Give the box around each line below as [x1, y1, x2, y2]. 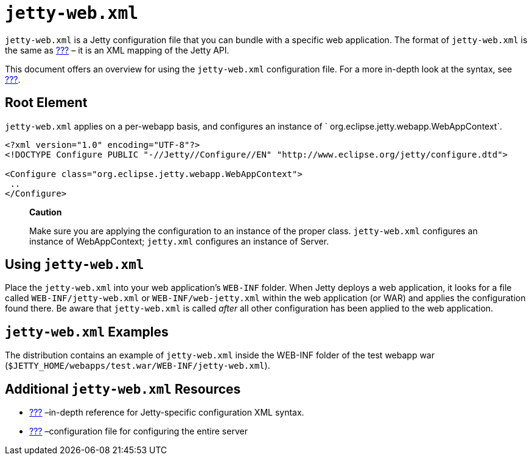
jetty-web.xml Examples [5, 324, 169, 340]
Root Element [5, 95, 88, 111]
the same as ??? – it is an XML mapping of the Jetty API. [5, 44, 229, 55]
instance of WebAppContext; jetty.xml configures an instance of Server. [29, 235, 329, 246]
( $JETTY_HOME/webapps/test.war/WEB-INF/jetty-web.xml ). [5, 360, 270, 371]
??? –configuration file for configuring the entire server [29, 426, 248, 437]
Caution [29, 206, 62, 217]
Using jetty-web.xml [5, 257, 144, 273]
